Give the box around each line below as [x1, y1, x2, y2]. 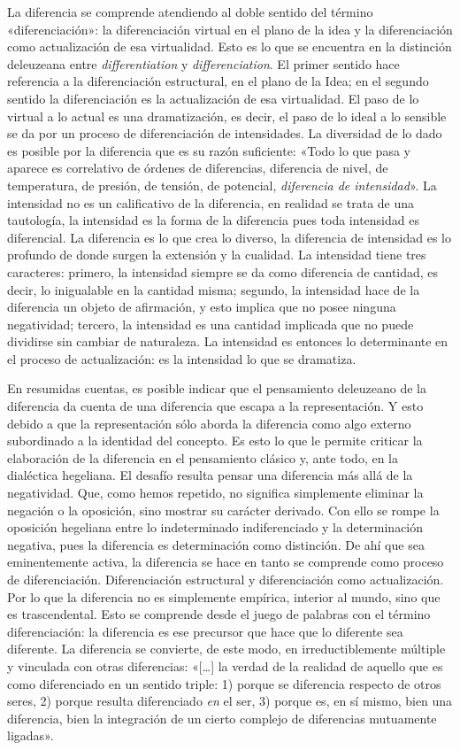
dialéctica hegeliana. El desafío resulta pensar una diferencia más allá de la [7, 466, 413, 484]
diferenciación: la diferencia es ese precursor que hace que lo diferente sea [7, 622, 403, 640]
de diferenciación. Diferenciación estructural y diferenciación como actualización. [7, 570, 444, 588]
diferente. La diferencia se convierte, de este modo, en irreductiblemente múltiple [7, 639, 446, 658]
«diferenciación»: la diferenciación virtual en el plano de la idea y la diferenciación [7, 19, 453, 38]
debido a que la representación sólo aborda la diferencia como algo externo [7, 414, 411, 432]
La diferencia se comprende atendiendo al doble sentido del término [7, 3, 373, 20]
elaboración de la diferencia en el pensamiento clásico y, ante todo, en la [7, 448, 398, 467]
